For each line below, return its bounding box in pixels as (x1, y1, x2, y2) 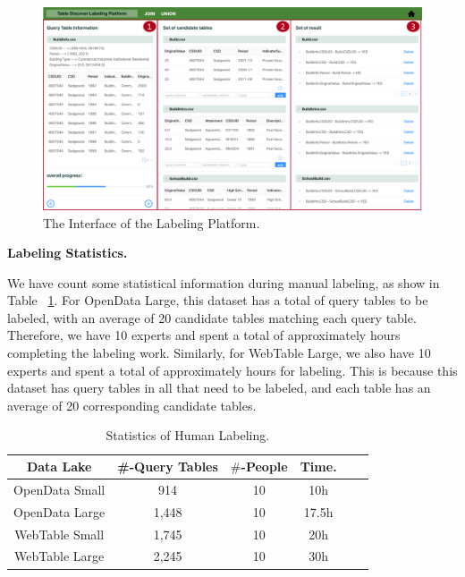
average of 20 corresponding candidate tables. (7, 395, 257, 414)
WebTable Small (14, 524, 105, 543)
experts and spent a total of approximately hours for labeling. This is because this (7, 361, 458, 379)
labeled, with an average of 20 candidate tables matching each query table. (7, 308, 417, 327)
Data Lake (26, 457, 92, 476)
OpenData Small (13, 479, 106, 498)
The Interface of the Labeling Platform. (43, 213, 260, 232)
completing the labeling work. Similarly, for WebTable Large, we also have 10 (7, 344, 431, 362)
